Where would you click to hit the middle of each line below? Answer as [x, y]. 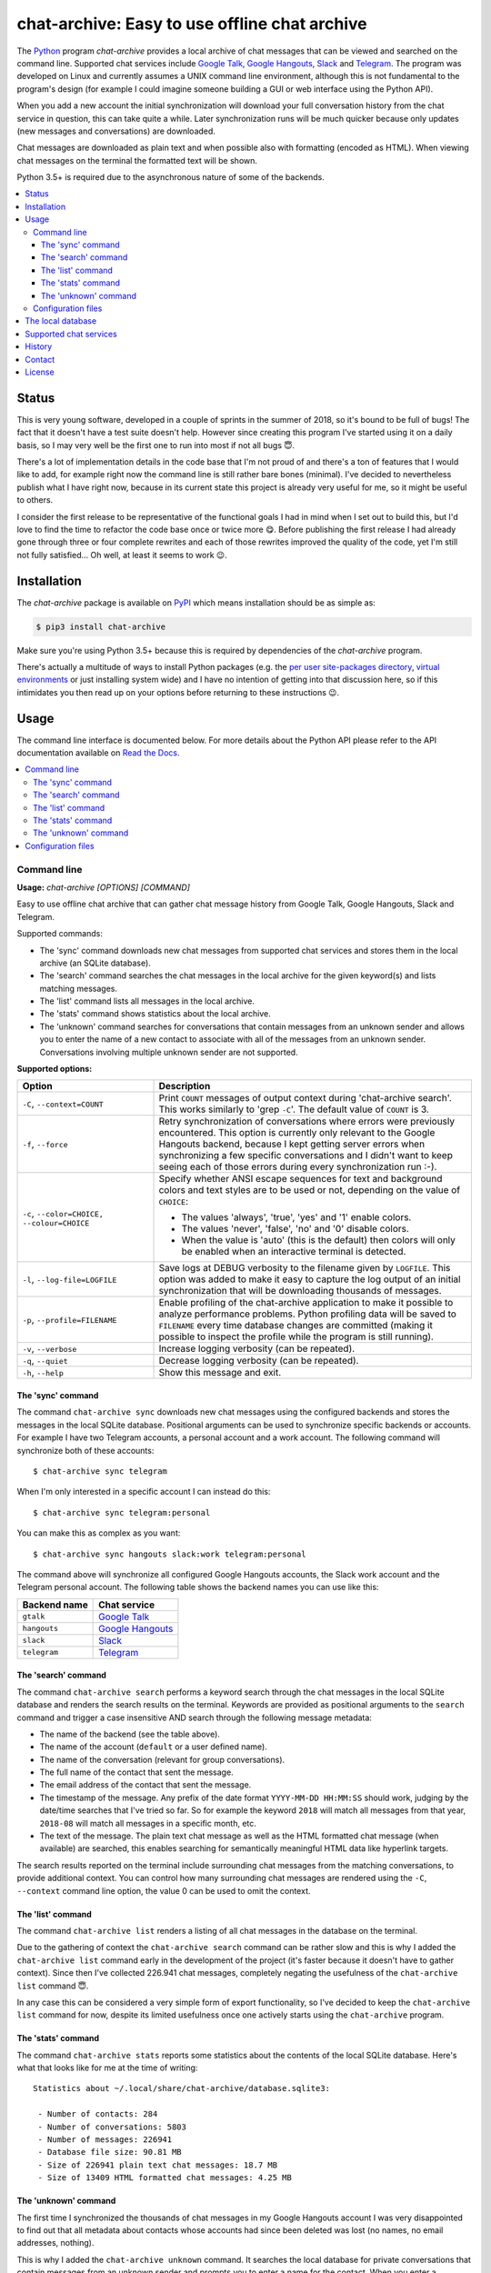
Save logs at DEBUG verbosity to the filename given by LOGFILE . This [305, 1268]
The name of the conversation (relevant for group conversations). [162, 1759]
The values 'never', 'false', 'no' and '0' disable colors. [295, 1229]
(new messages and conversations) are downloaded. [116, 131]
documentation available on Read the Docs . [99, 753]
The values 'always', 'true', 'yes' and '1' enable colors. [296, 1217]
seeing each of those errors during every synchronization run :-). [298, 1167]
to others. [35, 500]
